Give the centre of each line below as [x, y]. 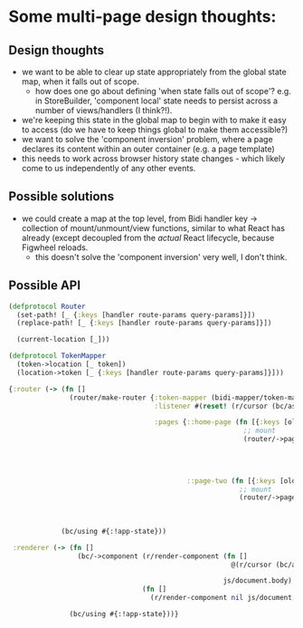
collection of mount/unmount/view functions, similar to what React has [153, 227]
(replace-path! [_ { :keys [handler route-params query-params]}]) [144, 324]
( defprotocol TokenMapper [57, 356]
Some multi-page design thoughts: [142, 17]
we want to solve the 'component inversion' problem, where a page [147, 139]
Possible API [45, 286]
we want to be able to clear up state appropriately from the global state [154, 72]
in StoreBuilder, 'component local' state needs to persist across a [156, 101]
